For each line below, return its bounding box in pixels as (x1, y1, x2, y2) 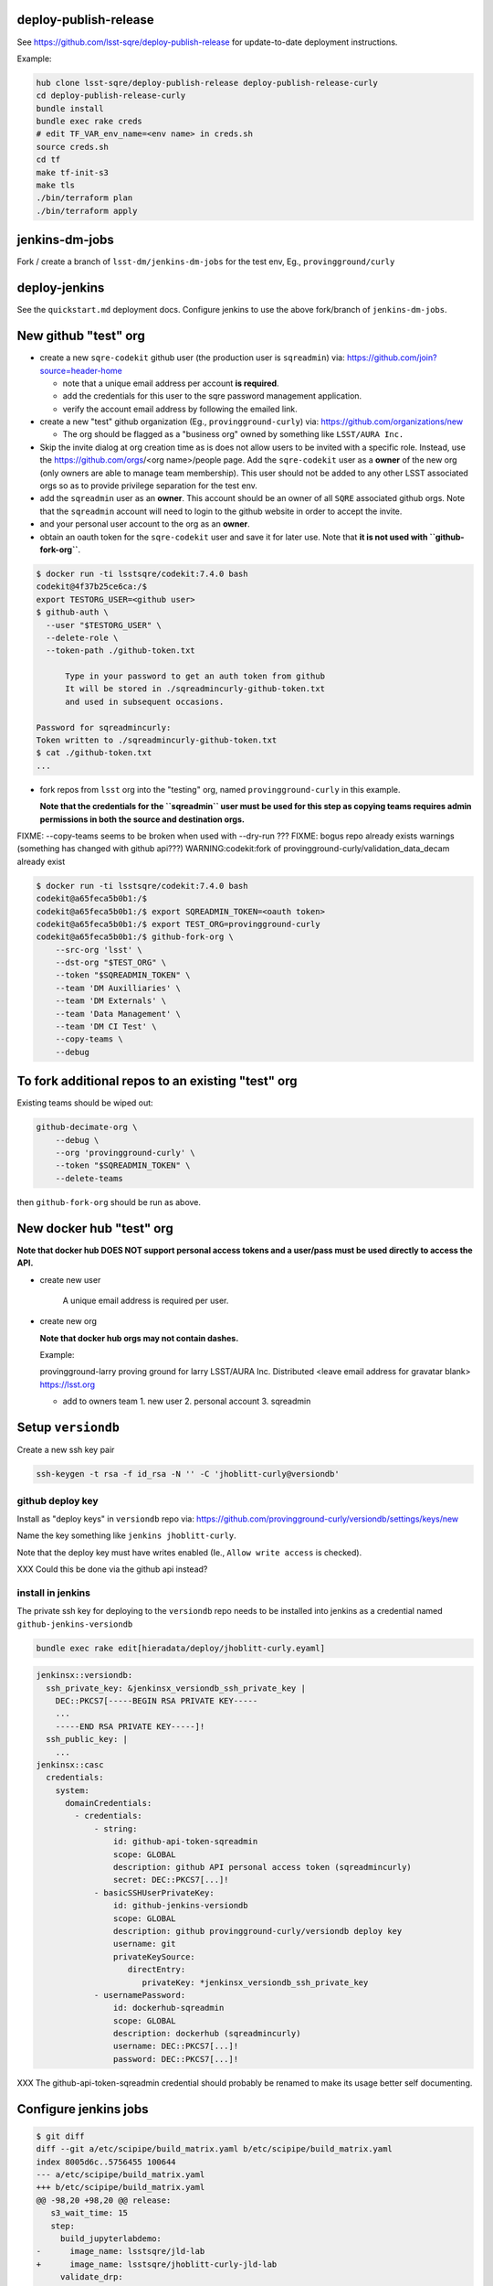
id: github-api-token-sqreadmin (112, 1836, 258, 1847)
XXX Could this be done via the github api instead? (16, 1564, 208, 1575)
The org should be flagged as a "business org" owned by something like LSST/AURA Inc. (62, 429, 404, 440)
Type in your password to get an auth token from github (65, 671, 326, 681)
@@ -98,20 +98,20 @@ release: (36, 2195, 172, 2206)
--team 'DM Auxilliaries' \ (55, 983, 182, 993)
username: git (112, 1939, 177, 1950)
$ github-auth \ (36, 607, 110, 617)
